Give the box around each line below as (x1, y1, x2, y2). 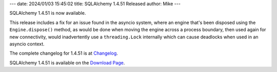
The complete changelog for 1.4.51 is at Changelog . (9, 50, 118, 56)
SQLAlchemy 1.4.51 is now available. (9, 10, 86, 16)
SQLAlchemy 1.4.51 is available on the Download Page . (9, 59, 125, 66)
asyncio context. (9, 41, 45, 47)
